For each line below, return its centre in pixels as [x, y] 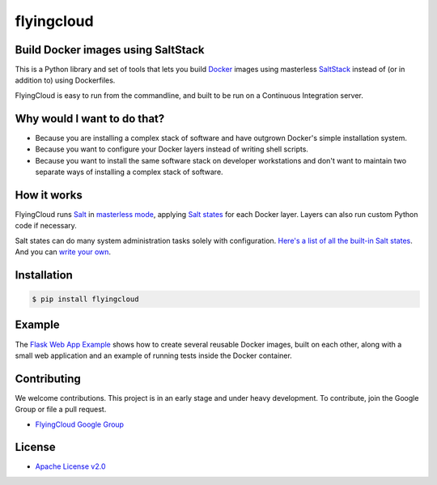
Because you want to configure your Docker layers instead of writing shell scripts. [172, 149]
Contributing [48, 379]
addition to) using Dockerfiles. [65, 80]
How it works [49, 195]
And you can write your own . [63, 252]
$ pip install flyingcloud [85, 299]
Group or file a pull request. [61, 410]
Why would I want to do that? [90, 119]
